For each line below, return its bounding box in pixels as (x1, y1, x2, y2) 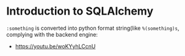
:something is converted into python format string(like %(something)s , (6, 24, 180, 32)
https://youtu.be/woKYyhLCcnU (15, 43, 96, 50)
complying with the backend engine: (6, 30, 98, 38)
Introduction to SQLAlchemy (6, 4, 154, 18)
